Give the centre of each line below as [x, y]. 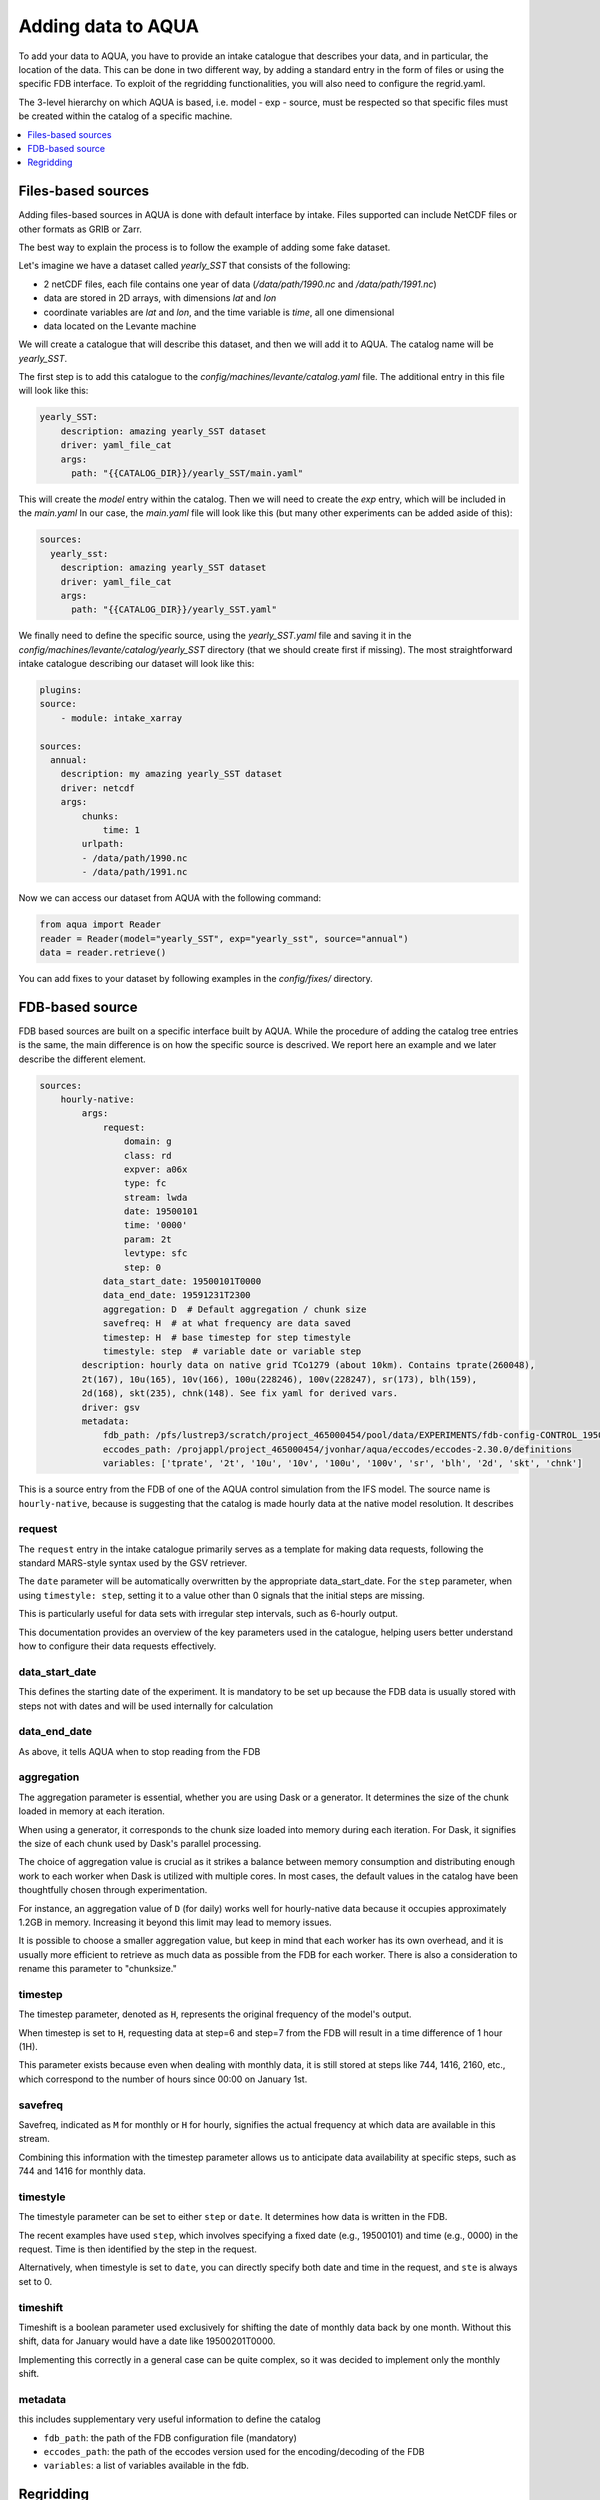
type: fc [145, 1183]
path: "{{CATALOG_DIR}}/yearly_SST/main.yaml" [187, 473]
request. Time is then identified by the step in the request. [137, 2249]
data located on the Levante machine [120, 326]
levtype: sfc [155, 1253]
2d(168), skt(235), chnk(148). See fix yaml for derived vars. [240, 1393]
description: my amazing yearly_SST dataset [171, 774]
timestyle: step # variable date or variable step [232, 1351]
